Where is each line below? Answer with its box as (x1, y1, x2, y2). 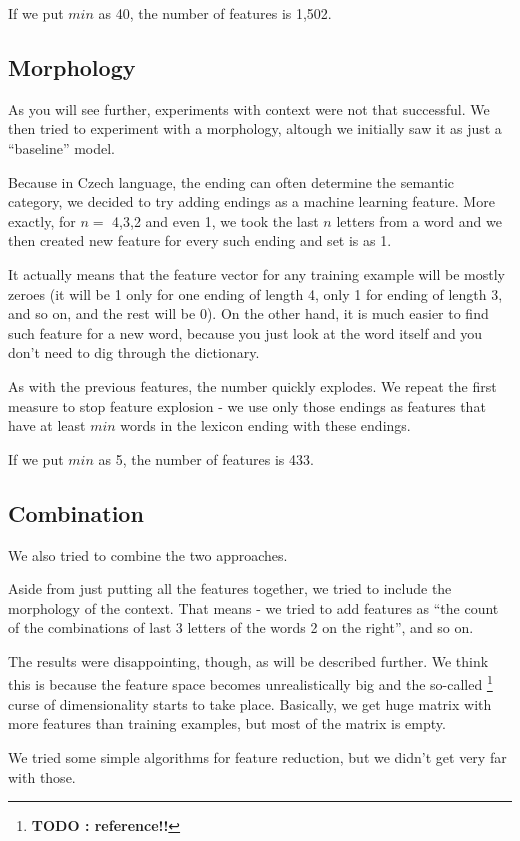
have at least (8, 415, 86, 436)
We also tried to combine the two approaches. (8, 544, 288, 565)
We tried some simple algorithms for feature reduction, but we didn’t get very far (8, 746, 507, 767)
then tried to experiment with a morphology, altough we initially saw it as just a (8, 118, 502, 139)
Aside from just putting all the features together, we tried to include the (8, 578, 452, 599)
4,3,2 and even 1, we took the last (112, 210, 319, 231)
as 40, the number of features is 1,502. (98, 3, 332, 23)
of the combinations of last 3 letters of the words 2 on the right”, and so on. (8, 617, 474, 638)
